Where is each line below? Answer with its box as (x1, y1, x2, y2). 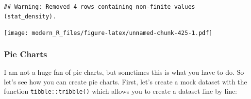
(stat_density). (4, 13, 56, 20)
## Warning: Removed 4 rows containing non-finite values (4, 3, 195, 10)
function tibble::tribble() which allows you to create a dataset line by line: (4, 86, 237, 96)
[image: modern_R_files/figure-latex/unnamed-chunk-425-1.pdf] (4, 30, 213, 37)
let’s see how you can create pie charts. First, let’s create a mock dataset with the (4, 76, 247, 86)
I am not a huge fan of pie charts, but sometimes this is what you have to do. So (4, 67, 244, 77)
